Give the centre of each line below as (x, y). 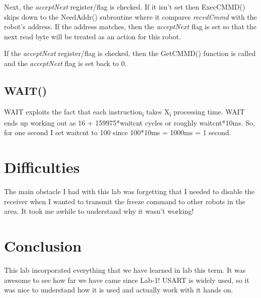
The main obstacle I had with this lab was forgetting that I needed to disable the (129, 191)
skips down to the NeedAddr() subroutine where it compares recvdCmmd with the (130, 16)
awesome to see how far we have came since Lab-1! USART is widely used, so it (127, 280)
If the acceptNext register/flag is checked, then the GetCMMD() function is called (130, 53)
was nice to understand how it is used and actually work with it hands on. (119, 290)
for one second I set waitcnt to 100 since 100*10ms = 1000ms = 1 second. (118, 132)
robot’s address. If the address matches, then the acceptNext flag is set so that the (130, 26)
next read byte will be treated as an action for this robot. (93, 36)
